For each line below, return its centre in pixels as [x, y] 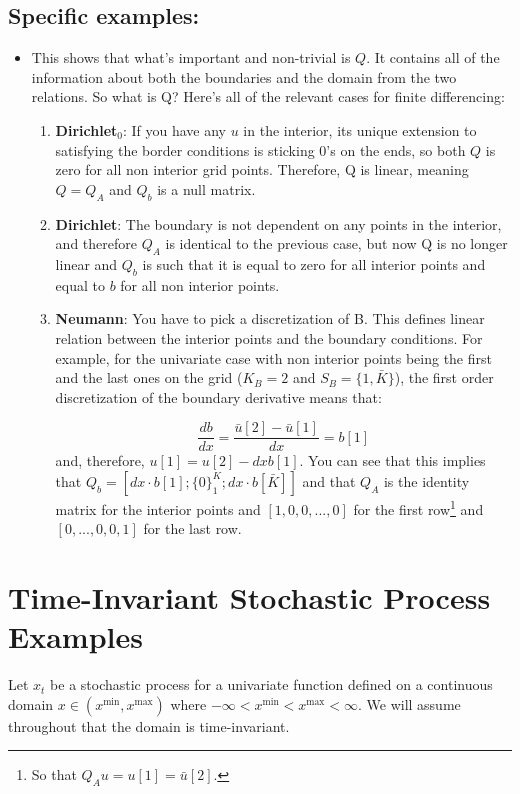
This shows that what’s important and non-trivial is [191, 57]
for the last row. [192, 528]
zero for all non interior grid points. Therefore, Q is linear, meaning [262, 169]
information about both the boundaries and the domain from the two [244, 76]
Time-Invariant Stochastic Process [249, 597]
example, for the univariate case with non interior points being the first [273, 357]
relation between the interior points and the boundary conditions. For [269, 337]
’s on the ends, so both [396, 149]
